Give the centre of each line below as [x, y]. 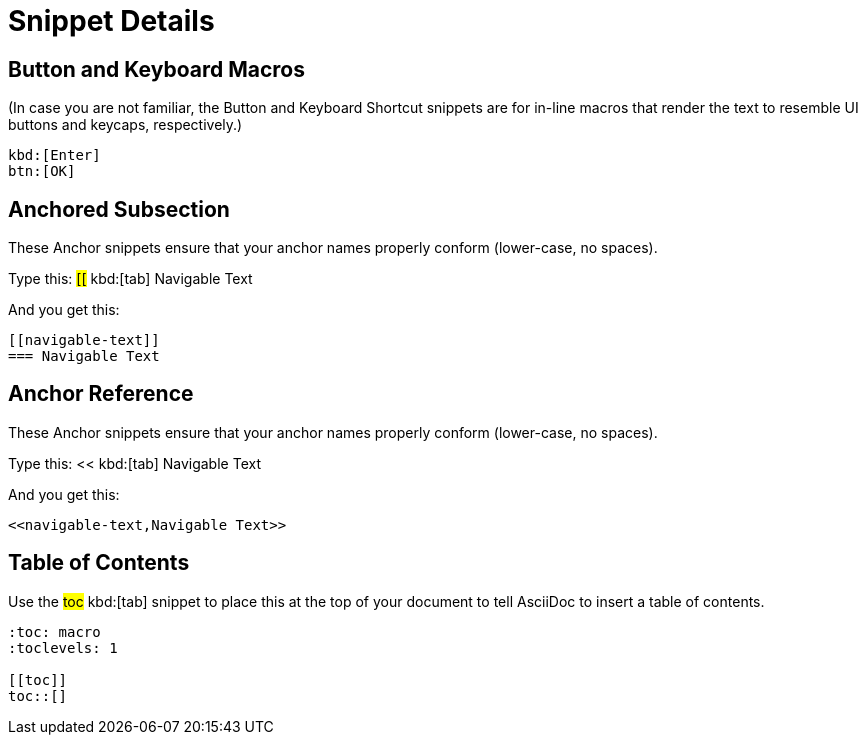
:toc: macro [54, 631]
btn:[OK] [42, 171]
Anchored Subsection [119, 209]
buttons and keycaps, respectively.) [125, 125]
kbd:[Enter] [54, 155]
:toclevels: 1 [63, 647]
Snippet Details [111, 21]
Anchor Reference [101, 394]
